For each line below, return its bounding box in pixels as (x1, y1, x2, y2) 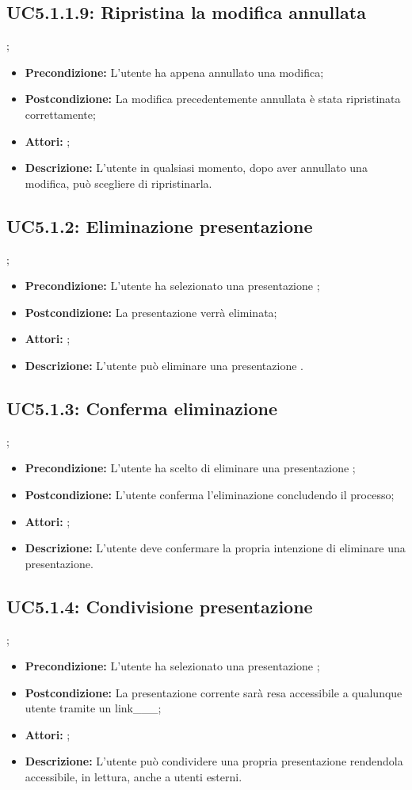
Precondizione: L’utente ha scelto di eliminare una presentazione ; (25, 460, 356, 476)
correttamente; (25, 105, 96, 122)
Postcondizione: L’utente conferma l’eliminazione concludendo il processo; (25, 486, 395, 502)
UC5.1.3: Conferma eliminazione (6, 395, 278, 420)
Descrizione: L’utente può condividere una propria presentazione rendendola (25, 753, 403, 769)
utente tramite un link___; (25, 700, 162, 716)
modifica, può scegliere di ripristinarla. (25, 174, 212, 191)
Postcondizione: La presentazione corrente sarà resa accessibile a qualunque (25, 684, 402, 700)
